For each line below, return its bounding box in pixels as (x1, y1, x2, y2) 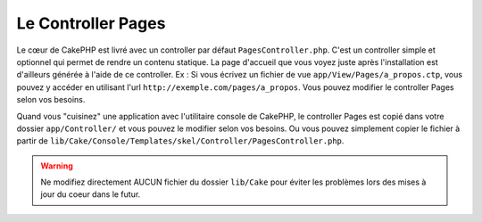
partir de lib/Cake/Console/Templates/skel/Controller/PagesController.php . (16, 136, 345, 146)
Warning (40, 160, 73, 171)
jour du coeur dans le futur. (40, 189, 141, 200)
